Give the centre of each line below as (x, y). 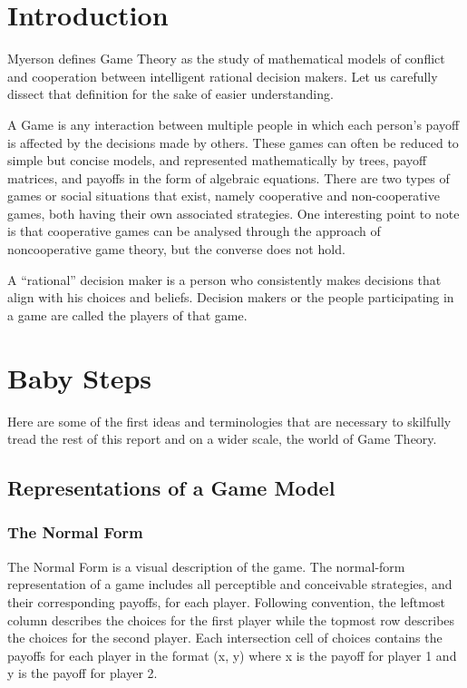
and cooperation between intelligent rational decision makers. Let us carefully (223, 76)
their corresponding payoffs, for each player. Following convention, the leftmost (226, 601)
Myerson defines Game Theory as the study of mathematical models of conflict (226, 59)
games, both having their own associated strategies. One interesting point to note (233, 213)
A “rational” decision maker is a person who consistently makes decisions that (224, 279)
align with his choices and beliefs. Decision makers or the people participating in (231, 297)
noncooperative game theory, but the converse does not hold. (176, 249)
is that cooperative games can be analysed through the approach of (194, 231)
